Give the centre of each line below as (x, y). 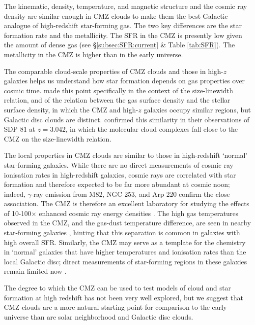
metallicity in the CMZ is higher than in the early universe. (94, 54)
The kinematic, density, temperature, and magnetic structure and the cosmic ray (126, 6)
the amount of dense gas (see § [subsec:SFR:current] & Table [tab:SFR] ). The (120, 45)
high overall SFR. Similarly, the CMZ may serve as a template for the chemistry (125, 242)
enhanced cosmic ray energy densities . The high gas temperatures (139, 213)
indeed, (15, 194)
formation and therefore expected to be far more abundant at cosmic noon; (117, 184)
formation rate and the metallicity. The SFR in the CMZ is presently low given (123, 35)
